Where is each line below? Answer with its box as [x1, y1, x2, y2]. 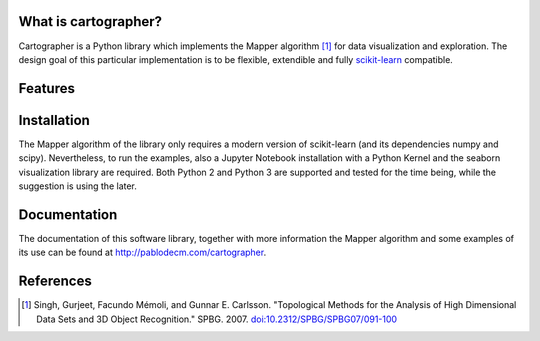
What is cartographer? [18, 13, 163, 30]
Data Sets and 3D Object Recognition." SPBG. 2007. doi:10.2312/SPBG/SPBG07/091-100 [36, 313, 398, 325]
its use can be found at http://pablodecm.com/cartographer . [18, 246, 267, 259]
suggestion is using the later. [18, 180, 137, 192]
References [18, 273, 92, 290]
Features [18, 80, 75, 97]
